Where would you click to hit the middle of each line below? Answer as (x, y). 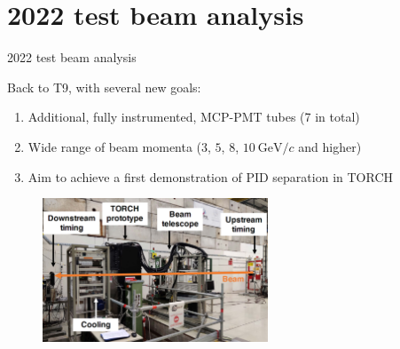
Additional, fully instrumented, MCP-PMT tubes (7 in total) (194, 117)
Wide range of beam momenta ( (115, 146)
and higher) (330, 146)
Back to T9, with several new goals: (104, 87)
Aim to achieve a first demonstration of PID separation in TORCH (210, 176)
